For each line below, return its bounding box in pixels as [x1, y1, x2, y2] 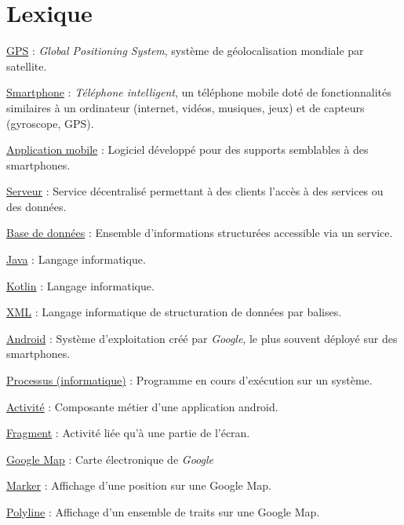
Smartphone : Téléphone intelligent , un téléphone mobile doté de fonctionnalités [6, 84, 391, 100]
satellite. [6, 57, 47, 74]
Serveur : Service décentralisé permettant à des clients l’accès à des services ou [6, 183, 384, 199]
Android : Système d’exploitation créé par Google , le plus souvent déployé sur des [6, 330, 398, 346]
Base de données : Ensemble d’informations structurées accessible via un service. [6, 224, 393, 241]
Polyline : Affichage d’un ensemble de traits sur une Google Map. [6, 504, 320, 520]
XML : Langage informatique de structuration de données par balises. [6, 304, 342, 320]
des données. [6, 198, 67, 214]
